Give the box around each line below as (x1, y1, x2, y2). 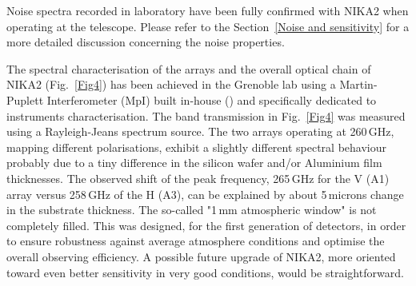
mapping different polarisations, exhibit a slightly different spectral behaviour (6, 138, 387, 155)
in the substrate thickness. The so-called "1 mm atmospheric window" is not (6, 201, 377, 218)
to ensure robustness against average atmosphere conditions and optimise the (6, 232, 385, 249)
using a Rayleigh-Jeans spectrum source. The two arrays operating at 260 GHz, (6, 123, 394, 140)
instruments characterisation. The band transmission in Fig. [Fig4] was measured (6, 107, 406, 124)
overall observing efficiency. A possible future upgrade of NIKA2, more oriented (6, 248, 396, 264)
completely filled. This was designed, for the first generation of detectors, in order (6, 216, 406, 233)
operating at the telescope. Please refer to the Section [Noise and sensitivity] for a (6, 18, 410, 34)
